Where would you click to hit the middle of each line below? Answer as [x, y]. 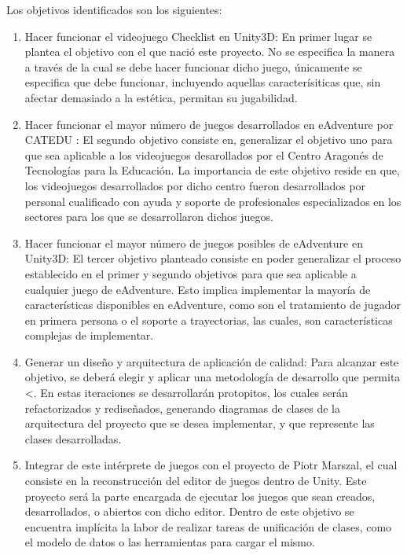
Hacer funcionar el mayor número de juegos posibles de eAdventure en [194, 243]
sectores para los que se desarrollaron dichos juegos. [149, 217]
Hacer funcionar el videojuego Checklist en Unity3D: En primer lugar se [198, 36]
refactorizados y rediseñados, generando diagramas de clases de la [182, 408]
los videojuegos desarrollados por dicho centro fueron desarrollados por [195, 185]
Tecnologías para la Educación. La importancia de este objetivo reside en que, [212, 170]
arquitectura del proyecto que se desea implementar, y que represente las [200, 423]
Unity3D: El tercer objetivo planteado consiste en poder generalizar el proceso [213, 258]
